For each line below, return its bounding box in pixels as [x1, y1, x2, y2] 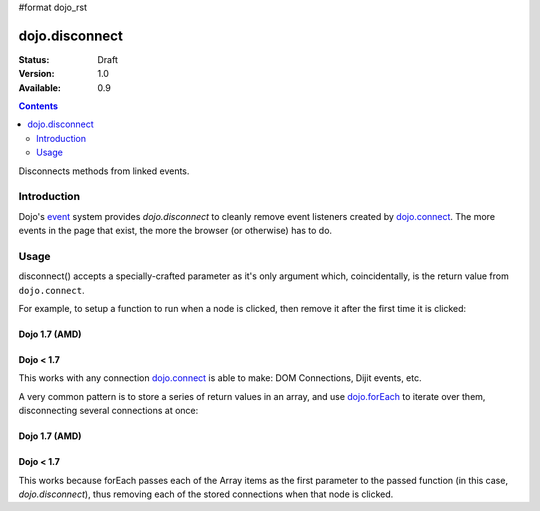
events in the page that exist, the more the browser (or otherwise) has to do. [18, 225, 333, 237]
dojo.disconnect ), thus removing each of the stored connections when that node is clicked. [18, 488, 394, 500]
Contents [18, 100, 59, 112]
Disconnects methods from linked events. [18, 165, 190, 177]
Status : [18, 53, 50, 65]
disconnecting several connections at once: [18, 405, 199, 417]
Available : [18, 81, 62, 94]
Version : [18, 68, 55, 80]
